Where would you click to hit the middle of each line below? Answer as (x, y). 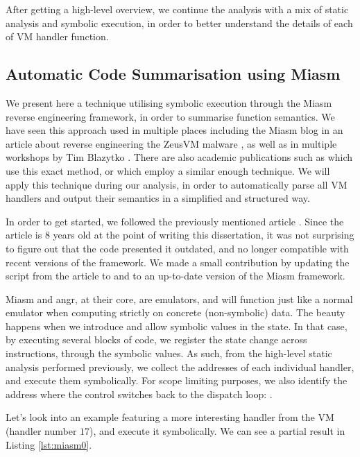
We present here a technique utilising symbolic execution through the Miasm (169, 102)
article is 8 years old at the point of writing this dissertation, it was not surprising (180, 235)
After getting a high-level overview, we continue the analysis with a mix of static (177, 9)
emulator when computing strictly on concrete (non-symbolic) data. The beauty (175, 312)
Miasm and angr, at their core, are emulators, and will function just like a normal (179, 299)
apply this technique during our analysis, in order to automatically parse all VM (177, 184)
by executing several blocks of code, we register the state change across (156, 339)
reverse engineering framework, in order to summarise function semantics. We (170, 116)
